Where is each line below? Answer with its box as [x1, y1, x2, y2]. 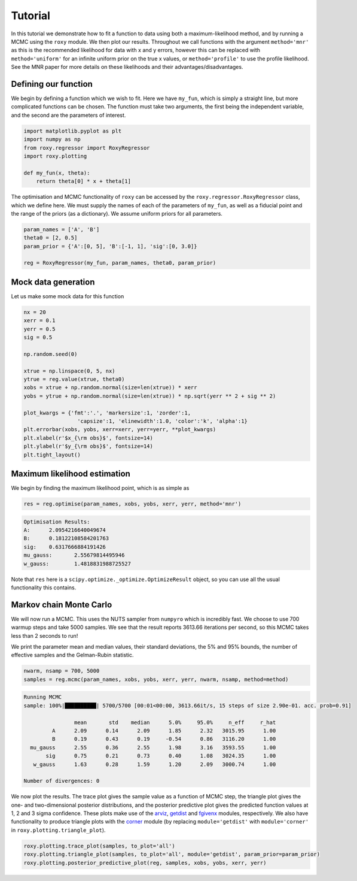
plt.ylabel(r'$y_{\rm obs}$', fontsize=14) [23, 443, 154, 450]
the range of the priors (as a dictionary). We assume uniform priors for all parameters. [11, 210, 222, 217]
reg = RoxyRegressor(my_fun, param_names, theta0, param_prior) [23, 259, 216, 267]
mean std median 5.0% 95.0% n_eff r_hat [74, 719, 276, 726]
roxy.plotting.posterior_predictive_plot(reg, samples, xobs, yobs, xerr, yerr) [23, 859, 267, 866]
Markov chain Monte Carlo [11, 600, 112, 610]
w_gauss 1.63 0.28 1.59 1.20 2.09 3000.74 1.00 [33, 761, 276, 768]
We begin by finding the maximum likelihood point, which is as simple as [11, 485, 190, 492]
